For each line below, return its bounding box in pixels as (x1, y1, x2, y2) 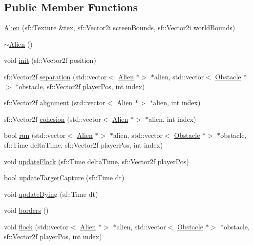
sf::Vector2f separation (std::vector (4, 71, 107, 81)
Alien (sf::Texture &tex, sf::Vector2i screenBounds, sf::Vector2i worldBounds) (4, 22, 235, 33)
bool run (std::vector (4, 130, 66, 140)
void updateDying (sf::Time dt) (4, 188, 98, 199)
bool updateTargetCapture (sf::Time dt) (4, 172, 125, 183)
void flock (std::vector (4, 221, 69, 231)
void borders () (4, 205, 49, 215)
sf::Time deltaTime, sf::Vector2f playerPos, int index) (4, 139, 163, 150)
